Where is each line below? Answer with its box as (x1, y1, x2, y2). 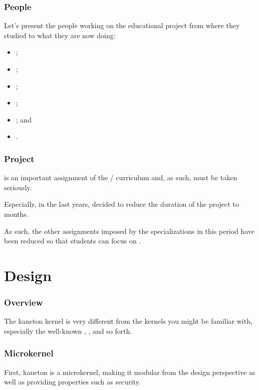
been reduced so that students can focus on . (4, 235, 141, 246)
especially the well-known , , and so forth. (4, 325, 132, 336)
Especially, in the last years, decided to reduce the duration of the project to (4, 199, 239, 209)
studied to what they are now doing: (4, 30, 116, 40)
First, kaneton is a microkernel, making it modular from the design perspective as (4, 366, 255, 377)
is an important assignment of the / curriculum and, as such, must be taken (4, 172, 237, 183)
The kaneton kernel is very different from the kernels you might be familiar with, (4, 316, 252, 326)
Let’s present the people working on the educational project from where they (4, 20, 240, 31)
